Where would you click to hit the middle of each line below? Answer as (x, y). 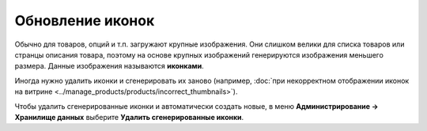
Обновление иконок (85, 21)
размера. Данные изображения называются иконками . (110, 66)
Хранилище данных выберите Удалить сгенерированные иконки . (129, 117)
